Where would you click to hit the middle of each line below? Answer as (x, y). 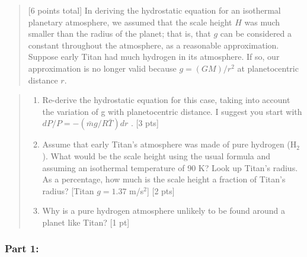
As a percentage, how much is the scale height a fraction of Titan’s (164, 179)
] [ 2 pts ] (161, 190)
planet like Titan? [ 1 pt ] (86, 222)
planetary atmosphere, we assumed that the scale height (130, 22)
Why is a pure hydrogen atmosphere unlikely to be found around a (164, 211)
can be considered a (256, 33)
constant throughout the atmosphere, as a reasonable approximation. (153, 45)
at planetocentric (268, 68)
